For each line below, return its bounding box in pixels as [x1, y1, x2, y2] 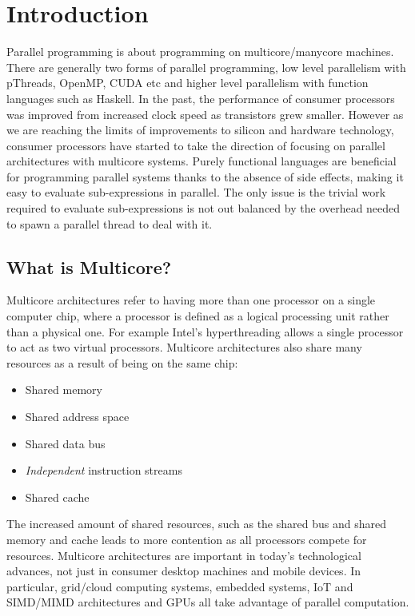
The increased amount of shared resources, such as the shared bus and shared [6, 515, 386, 532]
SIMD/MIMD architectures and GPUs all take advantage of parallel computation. [6, 594, 409, 610]
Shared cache [25, 488, 90, 505]
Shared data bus [25, 435, 106, 451]
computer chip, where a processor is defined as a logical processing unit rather [6, 308, 389, 324]
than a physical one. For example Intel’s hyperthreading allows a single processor [6, 323, 404, 340]
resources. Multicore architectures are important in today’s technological [6, 546, 361, 563]
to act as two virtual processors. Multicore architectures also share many [6, 339, 362, 356]
